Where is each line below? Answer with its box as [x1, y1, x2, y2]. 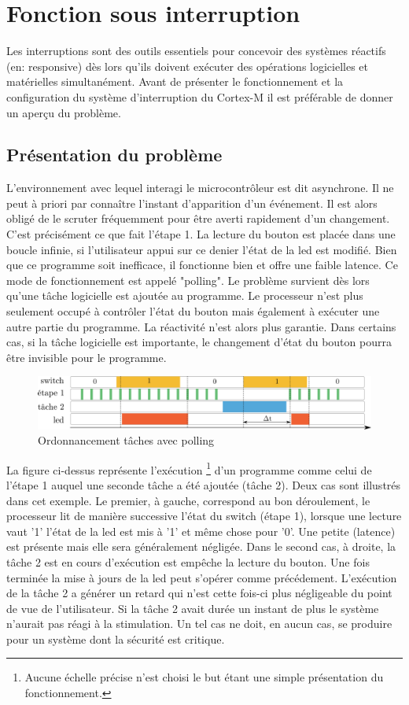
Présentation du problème [6, 142, 223, 167]
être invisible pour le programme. [6, 349, 167, 365]
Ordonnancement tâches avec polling [38, 432, 215, 448]
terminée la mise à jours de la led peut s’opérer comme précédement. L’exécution [6, 569, 397, 585]
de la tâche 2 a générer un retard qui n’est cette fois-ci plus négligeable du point [6, 585, 392, 601]
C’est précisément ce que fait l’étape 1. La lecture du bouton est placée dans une [6, 226, 396, 242]
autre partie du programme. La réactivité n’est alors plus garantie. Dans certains [6, 318, 396, 334]
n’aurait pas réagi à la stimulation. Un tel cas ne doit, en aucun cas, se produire [6, 615, 392, 632]
